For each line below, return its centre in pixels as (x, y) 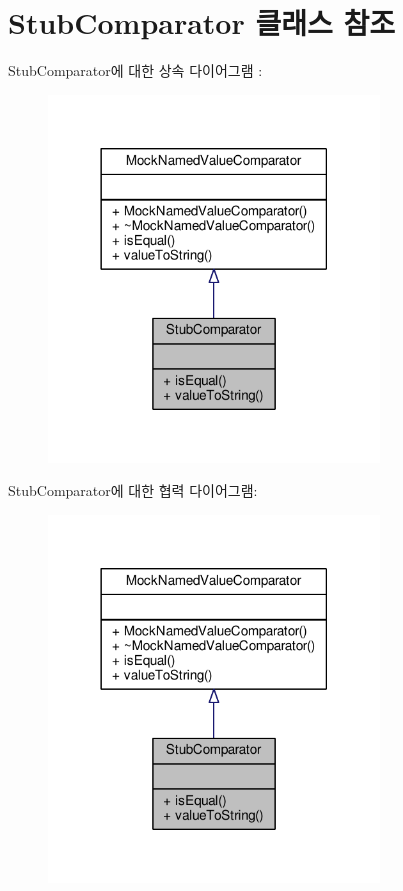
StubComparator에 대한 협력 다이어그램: (133, 490)
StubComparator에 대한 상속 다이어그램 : (135, 70)
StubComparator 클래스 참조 (201, 22)
